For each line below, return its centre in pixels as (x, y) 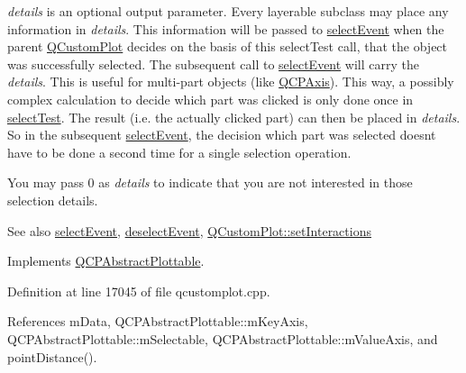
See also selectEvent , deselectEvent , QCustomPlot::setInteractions (189, 230)
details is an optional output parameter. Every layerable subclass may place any (228, 11)
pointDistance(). (52, 356)
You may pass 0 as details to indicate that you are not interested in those (210, 182)
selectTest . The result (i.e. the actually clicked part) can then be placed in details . (234, 117)
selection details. (53, 200)
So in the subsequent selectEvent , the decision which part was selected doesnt (222, 135)
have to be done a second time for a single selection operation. (179, 152)
